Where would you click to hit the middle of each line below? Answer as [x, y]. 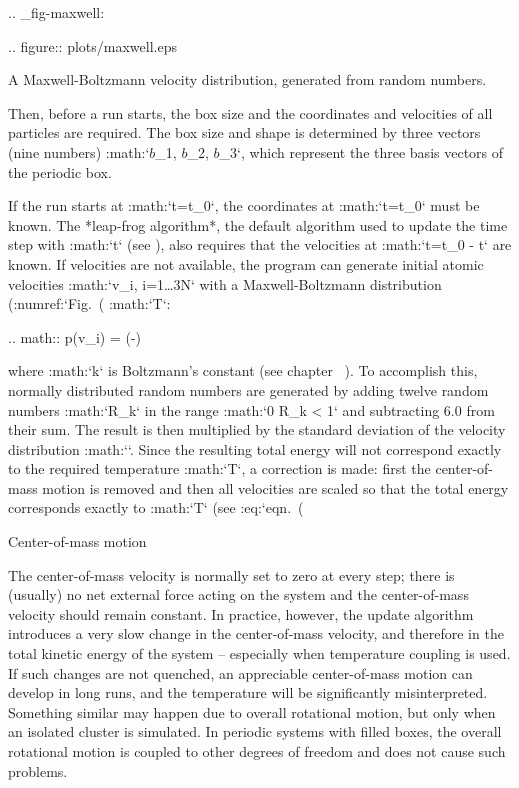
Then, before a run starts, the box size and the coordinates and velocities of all [250, 112]
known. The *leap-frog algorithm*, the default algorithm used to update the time [258, 224]
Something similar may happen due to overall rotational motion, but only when [252, 711]
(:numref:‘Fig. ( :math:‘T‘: [89, 303]
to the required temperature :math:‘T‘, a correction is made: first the [219, 468]
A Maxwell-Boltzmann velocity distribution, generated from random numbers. [247, 79]
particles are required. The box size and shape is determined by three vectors [244, 132]
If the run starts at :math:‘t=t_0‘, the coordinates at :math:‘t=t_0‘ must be [244, 205]
